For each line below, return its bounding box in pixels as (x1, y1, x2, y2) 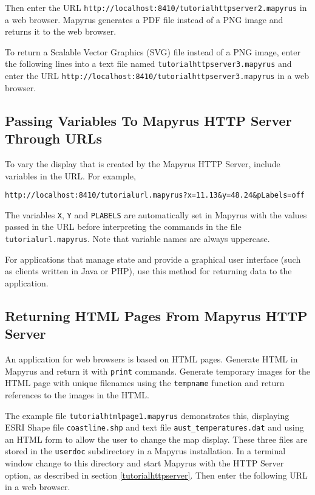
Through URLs (5, 129, 102, 148)
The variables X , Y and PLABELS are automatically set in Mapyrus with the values (5, 208, 307, 221)
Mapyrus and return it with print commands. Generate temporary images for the (5, 364, 311, 377)
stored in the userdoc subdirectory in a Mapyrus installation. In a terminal (5, 445, 286, 457)
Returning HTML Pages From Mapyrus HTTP (5, 306, 308, 325)
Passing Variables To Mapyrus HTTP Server (5, 111, 292, 130)
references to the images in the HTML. (5, 388, 149, 401)
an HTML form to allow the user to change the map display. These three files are (5, 432, 308, 445)
